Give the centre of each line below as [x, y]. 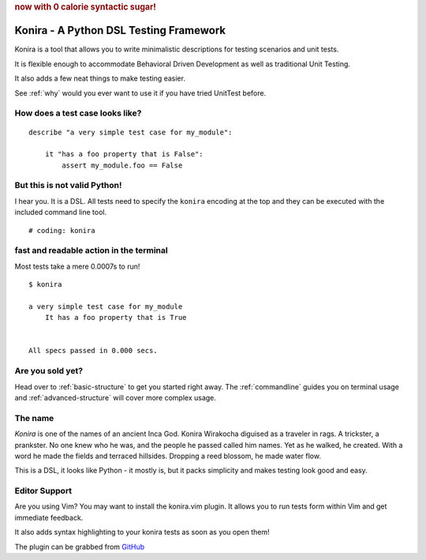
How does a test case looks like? [78, 113]
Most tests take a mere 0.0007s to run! [77, 266]
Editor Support [43, 491]
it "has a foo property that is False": [124, 154]
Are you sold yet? [49, 371]
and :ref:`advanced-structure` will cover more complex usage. [116, 398]
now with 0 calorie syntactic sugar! [86, 7]
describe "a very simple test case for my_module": [131, 132]
